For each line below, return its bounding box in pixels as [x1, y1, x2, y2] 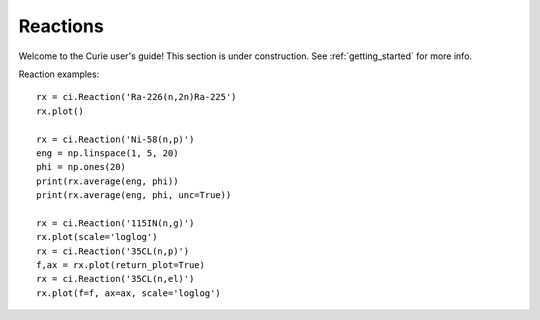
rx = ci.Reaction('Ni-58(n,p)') [36, 133, 195, 145]
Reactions [18, 15, 104, 37]
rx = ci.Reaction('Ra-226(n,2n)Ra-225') [36, 91, 237, 103]
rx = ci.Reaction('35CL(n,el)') [36, 273, 195, 285]
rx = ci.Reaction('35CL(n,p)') [36, 245, 190, 257]
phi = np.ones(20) [36, 161, 127, 173]
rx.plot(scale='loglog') [36, 231, 158, 243]
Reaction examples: [18, 68, 100, 80]
